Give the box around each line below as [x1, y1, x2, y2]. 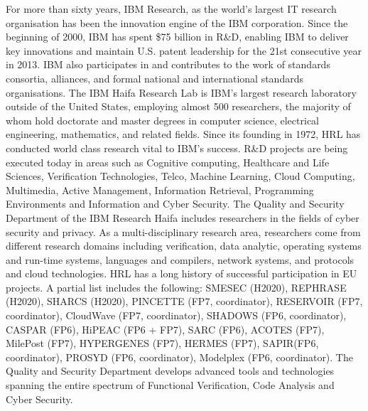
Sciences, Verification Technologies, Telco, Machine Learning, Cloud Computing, [6, 169, 355, 183]
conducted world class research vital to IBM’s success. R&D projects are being [6, 140, 348, 155]
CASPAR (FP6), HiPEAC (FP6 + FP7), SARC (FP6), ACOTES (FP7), [6, 321, 325, 336]
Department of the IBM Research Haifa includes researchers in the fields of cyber [6, 210, 359, 225]
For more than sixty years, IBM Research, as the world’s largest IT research [6, 1, 337, 16]
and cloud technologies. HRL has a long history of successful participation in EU [6, 266, 357, 281]
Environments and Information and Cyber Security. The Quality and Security [6, 196, 345, 211]
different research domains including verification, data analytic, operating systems [6, 238, 362, 253]
